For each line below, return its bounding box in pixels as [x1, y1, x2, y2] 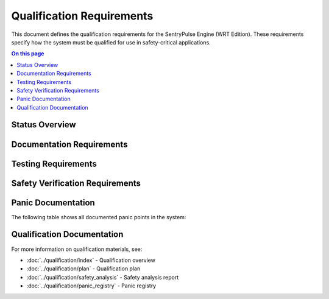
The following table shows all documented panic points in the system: [11, 213, 186, 220]
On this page [11, 50, 44, 57]
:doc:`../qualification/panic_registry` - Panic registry [26, 282, 157, 289]
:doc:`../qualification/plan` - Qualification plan [26, 265, 141, 272]
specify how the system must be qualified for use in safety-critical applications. [11, 38, 211, 46]
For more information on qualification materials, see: [11, 245, 143, 253]
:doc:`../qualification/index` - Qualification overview [26, 256, 155, 264]
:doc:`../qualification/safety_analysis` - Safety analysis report [26, 273, 179, 281]
